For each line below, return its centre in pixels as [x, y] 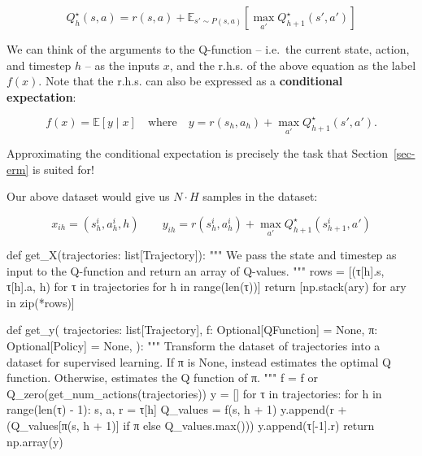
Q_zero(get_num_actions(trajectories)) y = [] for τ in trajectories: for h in [194, 393]
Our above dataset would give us [88, 196]
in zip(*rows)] [41, 302]
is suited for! [63, 169]
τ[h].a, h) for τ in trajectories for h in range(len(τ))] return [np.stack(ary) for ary [207, 287]
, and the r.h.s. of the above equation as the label [293, 65]
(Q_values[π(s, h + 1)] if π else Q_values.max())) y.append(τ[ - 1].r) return [191, 426]
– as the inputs [122, 65]
